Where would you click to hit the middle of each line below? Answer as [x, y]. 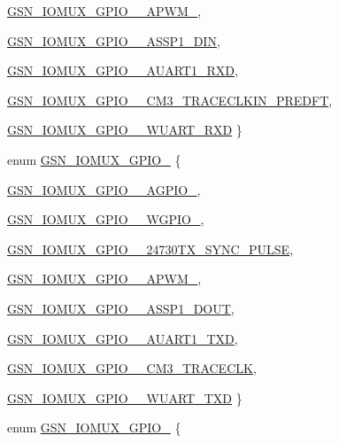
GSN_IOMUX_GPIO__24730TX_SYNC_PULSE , [150, 249]
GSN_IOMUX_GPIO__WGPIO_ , [106, 219]
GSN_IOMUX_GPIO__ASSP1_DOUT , [121, 308]
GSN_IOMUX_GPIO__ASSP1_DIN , [114, 40]
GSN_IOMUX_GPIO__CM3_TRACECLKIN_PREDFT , [170, 100]
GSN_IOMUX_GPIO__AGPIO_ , [104, 189]
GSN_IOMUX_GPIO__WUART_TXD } [125, 397]
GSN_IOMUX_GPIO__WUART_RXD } [125, 130]
